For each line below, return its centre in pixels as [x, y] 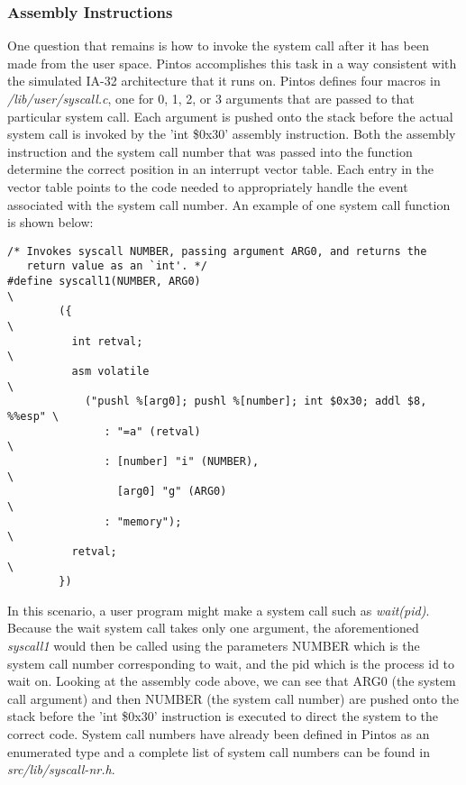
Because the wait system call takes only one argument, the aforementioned [213, 628]
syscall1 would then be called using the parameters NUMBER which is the [214, 646]
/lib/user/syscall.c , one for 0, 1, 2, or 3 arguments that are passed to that [211, 98]
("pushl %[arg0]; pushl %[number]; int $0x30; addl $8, [256, 402]
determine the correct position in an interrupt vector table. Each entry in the [221, 169]
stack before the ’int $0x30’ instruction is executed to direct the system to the [223, 716]
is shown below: [50, 222]
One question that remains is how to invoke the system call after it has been [218, 46]
